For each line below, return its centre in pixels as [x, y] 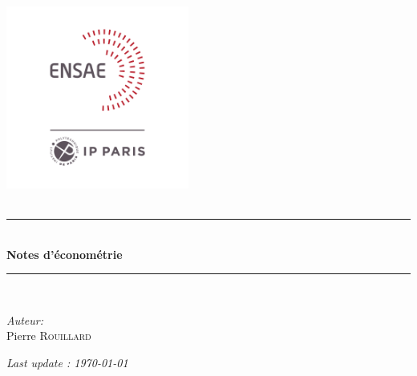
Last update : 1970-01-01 [67, 362]
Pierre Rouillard [49, 336]
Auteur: [25, 319]
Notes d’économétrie [65, 254]
